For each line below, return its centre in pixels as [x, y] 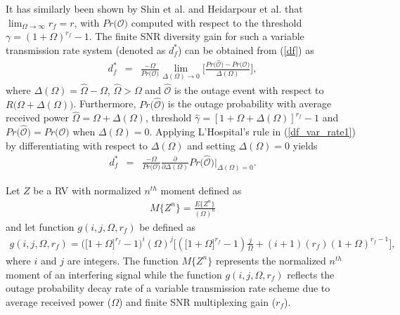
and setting [211, 145]
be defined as [167, 226]
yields [305, 145]
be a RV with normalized [87, 190]
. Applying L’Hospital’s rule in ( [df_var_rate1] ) [252, 132]
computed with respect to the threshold [217, 22]
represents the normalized [271, 260]
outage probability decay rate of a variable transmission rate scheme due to [168, 288]
